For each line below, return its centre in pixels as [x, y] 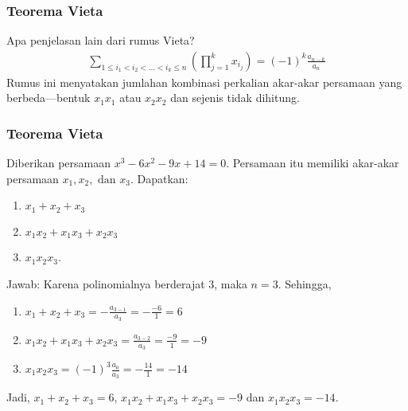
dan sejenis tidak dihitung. [235, 98]
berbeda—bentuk [49, 98]
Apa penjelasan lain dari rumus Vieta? [101, 40]
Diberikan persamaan [59, 163]
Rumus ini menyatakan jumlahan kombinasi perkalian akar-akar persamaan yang [204, 82]
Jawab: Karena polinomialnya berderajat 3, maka [127, 283]
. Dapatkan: [159, 178]
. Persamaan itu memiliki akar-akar [313, 163]
